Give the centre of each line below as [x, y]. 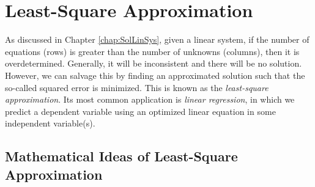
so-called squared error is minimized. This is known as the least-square [137, 87]
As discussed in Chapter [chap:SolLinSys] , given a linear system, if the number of [157, 39]
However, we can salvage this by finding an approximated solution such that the [155, 75]
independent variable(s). [50, 123]
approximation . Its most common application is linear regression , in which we [150, 99]
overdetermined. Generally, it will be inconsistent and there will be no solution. [154, 63]
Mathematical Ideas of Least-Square [121, 156]
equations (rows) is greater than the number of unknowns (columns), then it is [152, 51]
